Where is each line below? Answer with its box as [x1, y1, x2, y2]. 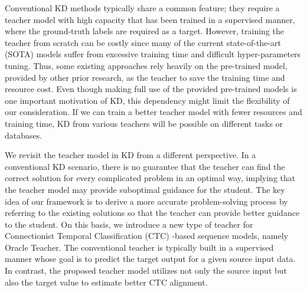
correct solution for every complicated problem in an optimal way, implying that [5, 172, 296, 184]
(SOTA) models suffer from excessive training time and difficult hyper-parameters [5, 48, 301, 60]
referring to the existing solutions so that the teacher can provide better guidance [5, 206, 300, 219]
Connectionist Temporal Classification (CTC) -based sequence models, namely [5, 229, 288, 242]
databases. [5, 129, 43, 141]
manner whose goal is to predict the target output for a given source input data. [5, 252, 296, 265]
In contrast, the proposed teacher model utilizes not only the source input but [5, 264, 288, 277]
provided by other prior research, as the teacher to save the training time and [5, 71, 285, 83]
